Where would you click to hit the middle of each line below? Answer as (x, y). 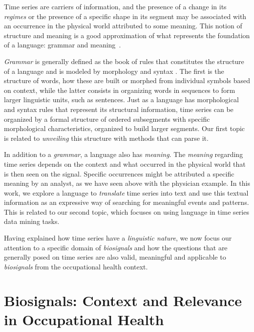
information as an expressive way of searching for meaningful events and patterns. (127, 202)
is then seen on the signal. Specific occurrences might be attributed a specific (119, 173)
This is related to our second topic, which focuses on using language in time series (127, 211)
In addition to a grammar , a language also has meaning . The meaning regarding (124, 154)
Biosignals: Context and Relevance (123, 300)
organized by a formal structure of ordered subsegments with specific (107, 119)
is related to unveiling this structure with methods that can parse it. (106, 138)
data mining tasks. (32, 221)
